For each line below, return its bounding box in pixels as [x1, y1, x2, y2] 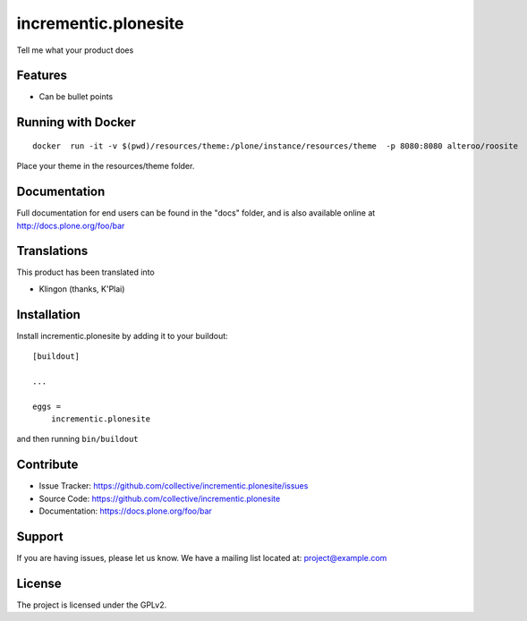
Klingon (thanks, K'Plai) [38, 283, 125, 294]
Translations [16, 243, 89, 259]
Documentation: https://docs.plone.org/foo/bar [38, 506, 212, 516]
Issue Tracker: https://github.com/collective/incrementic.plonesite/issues [38, 481, 309, 491]
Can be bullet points [38, 91, 114, 102]
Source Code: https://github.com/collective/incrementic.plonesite [38, 493, 281, 504]
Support [16, 529, 64, 544]
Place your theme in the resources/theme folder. [16, 161, 195, 172]
